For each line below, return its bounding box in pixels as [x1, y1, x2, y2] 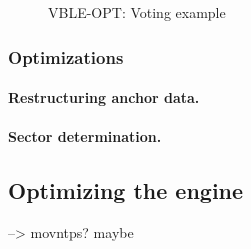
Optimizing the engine [8, 175, 244, 206]
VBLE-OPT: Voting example [48, 2, 226, 22]
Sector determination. [8, 126, 162, 147]
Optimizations [8, 44, 124, 69]
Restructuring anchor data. [8, 87, 200, 108]
